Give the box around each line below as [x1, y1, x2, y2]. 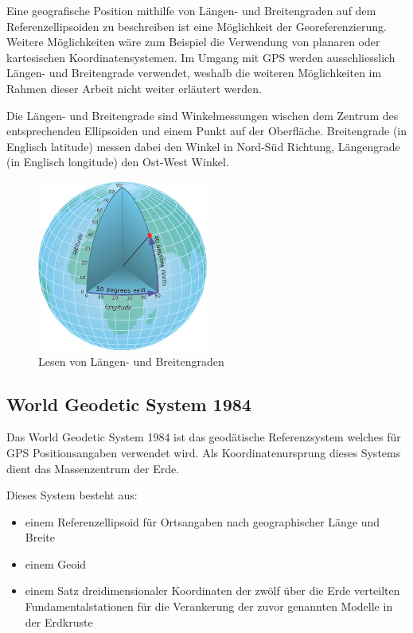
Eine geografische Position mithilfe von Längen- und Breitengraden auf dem [6, 2, 376, 18]
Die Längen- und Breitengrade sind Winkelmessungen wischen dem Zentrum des [6, 107, 399, 123]
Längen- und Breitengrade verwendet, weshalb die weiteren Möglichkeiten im [6, 64, 382, 81]
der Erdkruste [25, 613, 93, 630]
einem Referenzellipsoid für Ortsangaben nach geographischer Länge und [25, 513, 380, 530]
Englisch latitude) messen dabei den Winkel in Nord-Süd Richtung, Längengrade [6, 138, 400, 154]
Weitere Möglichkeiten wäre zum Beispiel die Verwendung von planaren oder [6, 33, 380, 50]
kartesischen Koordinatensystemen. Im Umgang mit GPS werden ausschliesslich [6, 49, 395, 65]
